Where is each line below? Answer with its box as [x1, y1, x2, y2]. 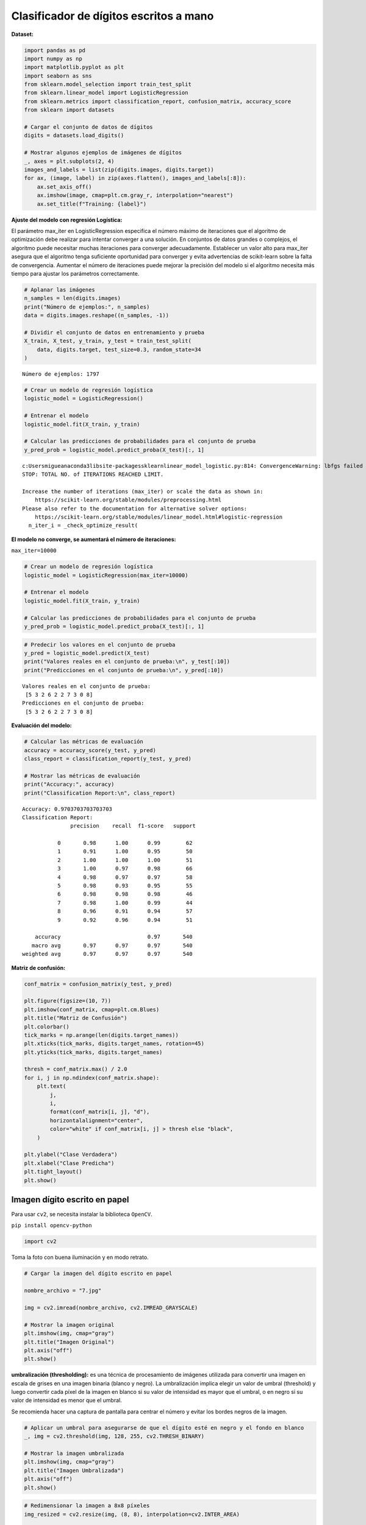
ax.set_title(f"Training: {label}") [37, 200, 146, 207]
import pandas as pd [24, 46, 85, 54]
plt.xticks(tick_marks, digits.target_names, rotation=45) [24, 1040, 204, 1047]
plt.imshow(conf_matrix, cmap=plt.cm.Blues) [24, 1006, 160, 1013]
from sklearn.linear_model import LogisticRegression [24, 89, 188, 96]
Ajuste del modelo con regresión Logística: [11, 216, 123, 223]
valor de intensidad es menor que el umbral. [11, 1397, 122, 1404]
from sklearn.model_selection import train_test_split [24, 81, 192, 88]
